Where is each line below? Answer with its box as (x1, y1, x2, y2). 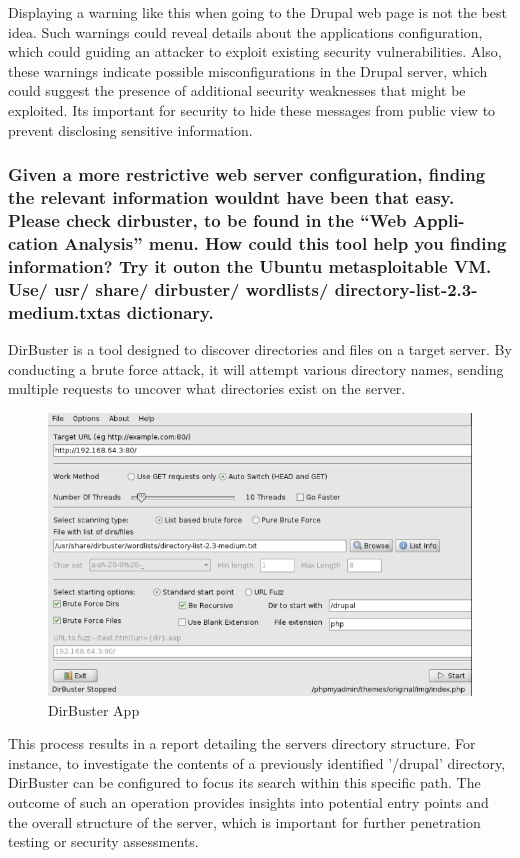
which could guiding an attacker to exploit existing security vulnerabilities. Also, (8, 41, 502, 62)
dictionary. (126, 299, 214, 324)
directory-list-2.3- (334, 276, 478, 301)
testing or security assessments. (8, 831, 199, 852)
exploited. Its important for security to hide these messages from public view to (8, 99, 496, 120)
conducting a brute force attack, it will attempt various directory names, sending (8, 358, 504, 379)
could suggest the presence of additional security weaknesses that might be (8, 80, 466, 101)
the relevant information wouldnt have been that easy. (8, 185, 455, 209)
